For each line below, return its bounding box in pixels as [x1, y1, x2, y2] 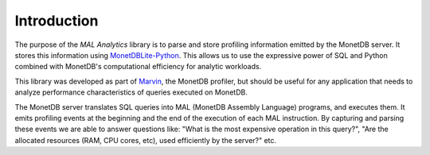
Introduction [14, 12, 99, 29]
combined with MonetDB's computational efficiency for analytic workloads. [14, 62, 262, 72]
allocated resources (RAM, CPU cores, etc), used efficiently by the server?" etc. [14, 135, 277, 145]
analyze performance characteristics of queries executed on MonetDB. [14, 87, 248, 97]
